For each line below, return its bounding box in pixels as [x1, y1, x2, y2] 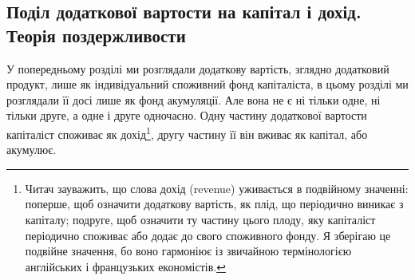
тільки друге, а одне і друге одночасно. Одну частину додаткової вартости [6, 107, 367, 124]
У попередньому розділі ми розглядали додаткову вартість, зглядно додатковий [6, 60, 389, 77]
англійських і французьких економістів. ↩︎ [25, 258, 226, 274]
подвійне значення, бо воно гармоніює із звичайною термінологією [25, 243, 352, 259]
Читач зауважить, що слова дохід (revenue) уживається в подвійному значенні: [25, 179, 409, 196]
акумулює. [6, 141, 57, 158]
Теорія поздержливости [6, 22, 186, 47]
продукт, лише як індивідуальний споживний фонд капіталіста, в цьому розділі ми [6, 76, 409, 93]
